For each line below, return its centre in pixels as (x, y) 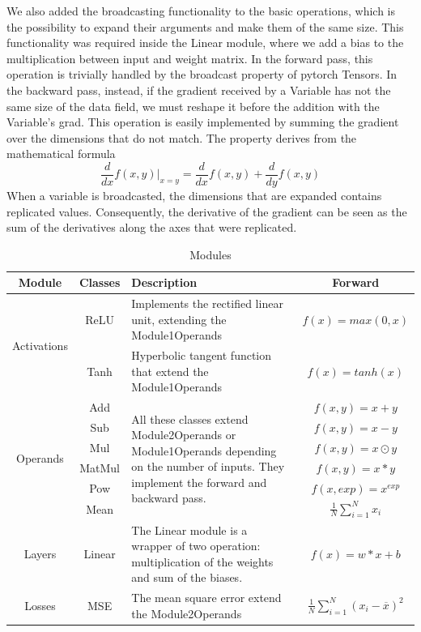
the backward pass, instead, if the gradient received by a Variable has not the (199, 90)
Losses (40, 605)
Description (164, 282)
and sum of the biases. (187, 577)
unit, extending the (179, 319)
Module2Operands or (184, 435)
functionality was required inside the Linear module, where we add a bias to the (205, 43)
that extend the (170, 371)
